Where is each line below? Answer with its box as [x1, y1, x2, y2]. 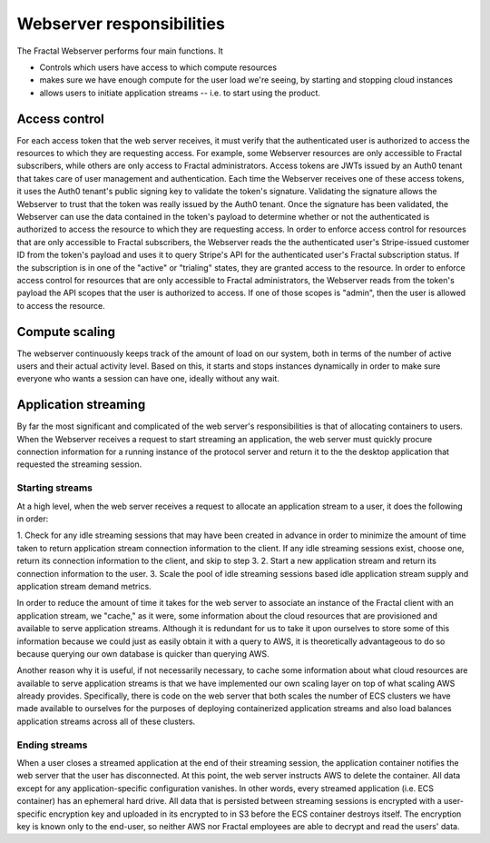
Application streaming [16, 397, 146, 412]
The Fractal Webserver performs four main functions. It [16, 45, 224, 56]
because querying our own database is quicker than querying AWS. [16, 648, 269, 659]
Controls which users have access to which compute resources [39, 62, 277, 73]
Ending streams [16, 739, 88, 751]
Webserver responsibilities [16, 14, 226, 34]
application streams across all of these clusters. [16, 716, 196, 727]
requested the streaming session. [16, 459, 142, 470]
